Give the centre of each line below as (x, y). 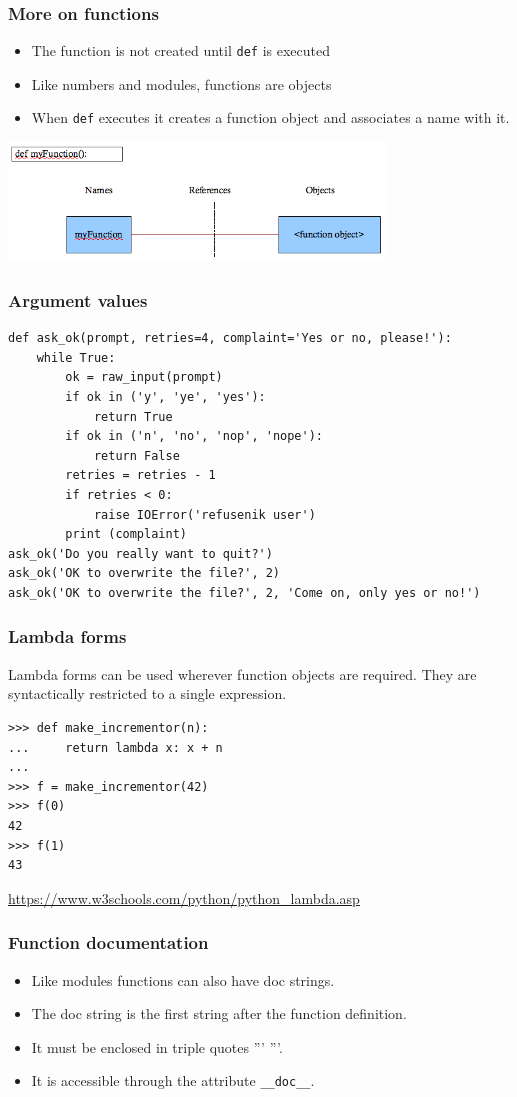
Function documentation (108, 942)
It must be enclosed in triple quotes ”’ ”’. (157, 1046)
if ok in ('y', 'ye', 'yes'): (165, 397)
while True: (76, 357)
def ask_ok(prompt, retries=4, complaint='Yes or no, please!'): (230, 338)
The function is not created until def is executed (180, 50)
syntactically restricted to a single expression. (147, 693)
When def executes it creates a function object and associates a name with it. (270, 117)
